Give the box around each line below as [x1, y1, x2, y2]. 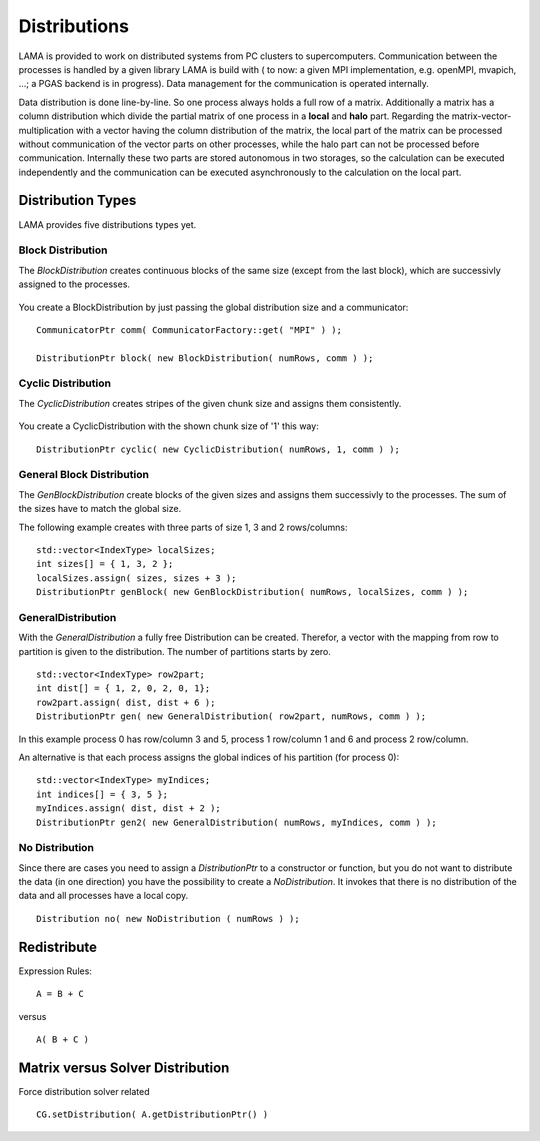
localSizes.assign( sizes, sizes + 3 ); [36, 572, 237, 584]
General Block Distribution [18, 468, 150, 482]
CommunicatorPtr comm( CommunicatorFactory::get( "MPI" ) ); [36, 324, 342, 335]
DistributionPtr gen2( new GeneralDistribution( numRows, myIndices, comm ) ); [36, 816, 437, 828]
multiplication [18, 124, 75, 136]
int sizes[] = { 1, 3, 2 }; [36, 558, 174, 570]
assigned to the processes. [18, 278, 130, 290]
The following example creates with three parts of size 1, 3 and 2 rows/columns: [18, 521, 348, 533]
